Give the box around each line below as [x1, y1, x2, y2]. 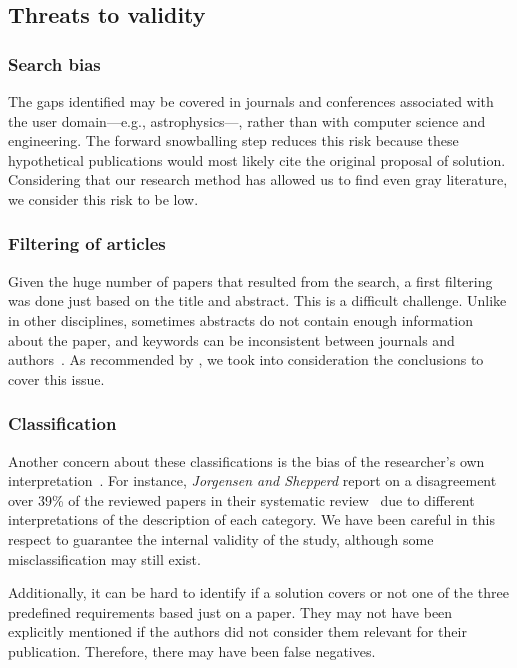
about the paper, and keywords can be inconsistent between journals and [8, 329, 455, 350]
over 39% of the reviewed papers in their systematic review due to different [8, 489, 475, 510]
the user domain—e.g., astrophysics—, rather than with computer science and [8, 110, 486, 131]
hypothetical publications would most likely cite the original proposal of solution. [8, 149, 506, 170]
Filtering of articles [8, 231, 166, 256]
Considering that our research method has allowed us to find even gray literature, [8, 169, 508, 190]
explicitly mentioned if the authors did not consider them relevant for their [8, 621, 467, 642]
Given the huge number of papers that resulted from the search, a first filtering [8, 270, 493, 291]
